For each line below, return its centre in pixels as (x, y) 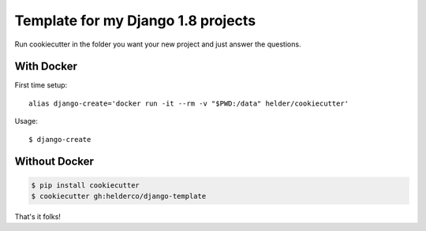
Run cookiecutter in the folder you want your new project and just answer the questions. (158, 44)
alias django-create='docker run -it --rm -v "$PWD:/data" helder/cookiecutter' (189, 103)
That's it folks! (37, 216)
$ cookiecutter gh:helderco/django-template (119, 196)
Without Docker (54, 162)
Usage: (26, 121)
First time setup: (41, 85)
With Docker (46, 67)
